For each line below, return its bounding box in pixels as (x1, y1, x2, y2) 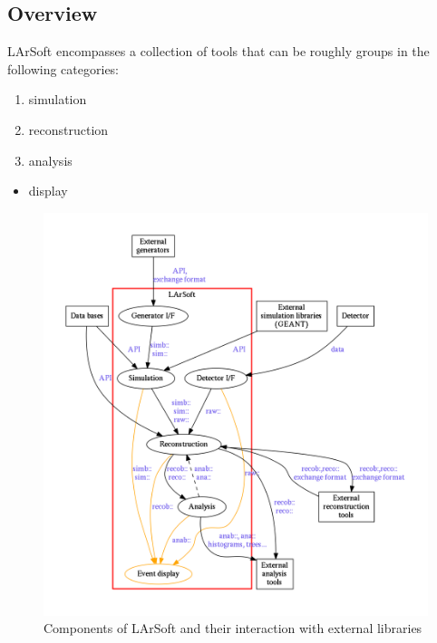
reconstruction (28, 120, 109, 139)
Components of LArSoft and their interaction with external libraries (44, 619, 422, 638)
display (28, 181, 68, 200)
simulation (28, 90, 87, 109)
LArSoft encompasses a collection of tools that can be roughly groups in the (7, 42, 430, 61)
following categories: (7, 59, 120, 78)
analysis (28, 150, 73, 169)
